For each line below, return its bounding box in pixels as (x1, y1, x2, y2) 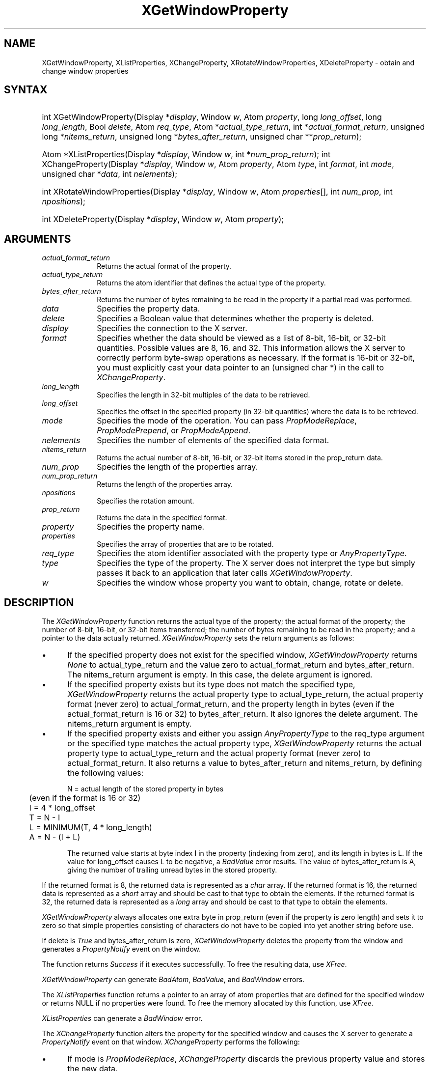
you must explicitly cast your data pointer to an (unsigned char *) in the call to (97, 363, 384, 373)
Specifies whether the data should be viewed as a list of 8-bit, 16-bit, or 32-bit (97, 333, 386, 343)
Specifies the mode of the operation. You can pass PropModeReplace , (97, 416, 357, 426)
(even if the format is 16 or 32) (29, 793, 141, 803)
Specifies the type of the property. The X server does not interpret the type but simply (97, 558, 415, 568)
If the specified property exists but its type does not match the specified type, (67, 679, 355, 690)
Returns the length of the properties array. (97, 480, 233, 489)
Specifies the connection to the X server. (97, 323, 247, 334)
